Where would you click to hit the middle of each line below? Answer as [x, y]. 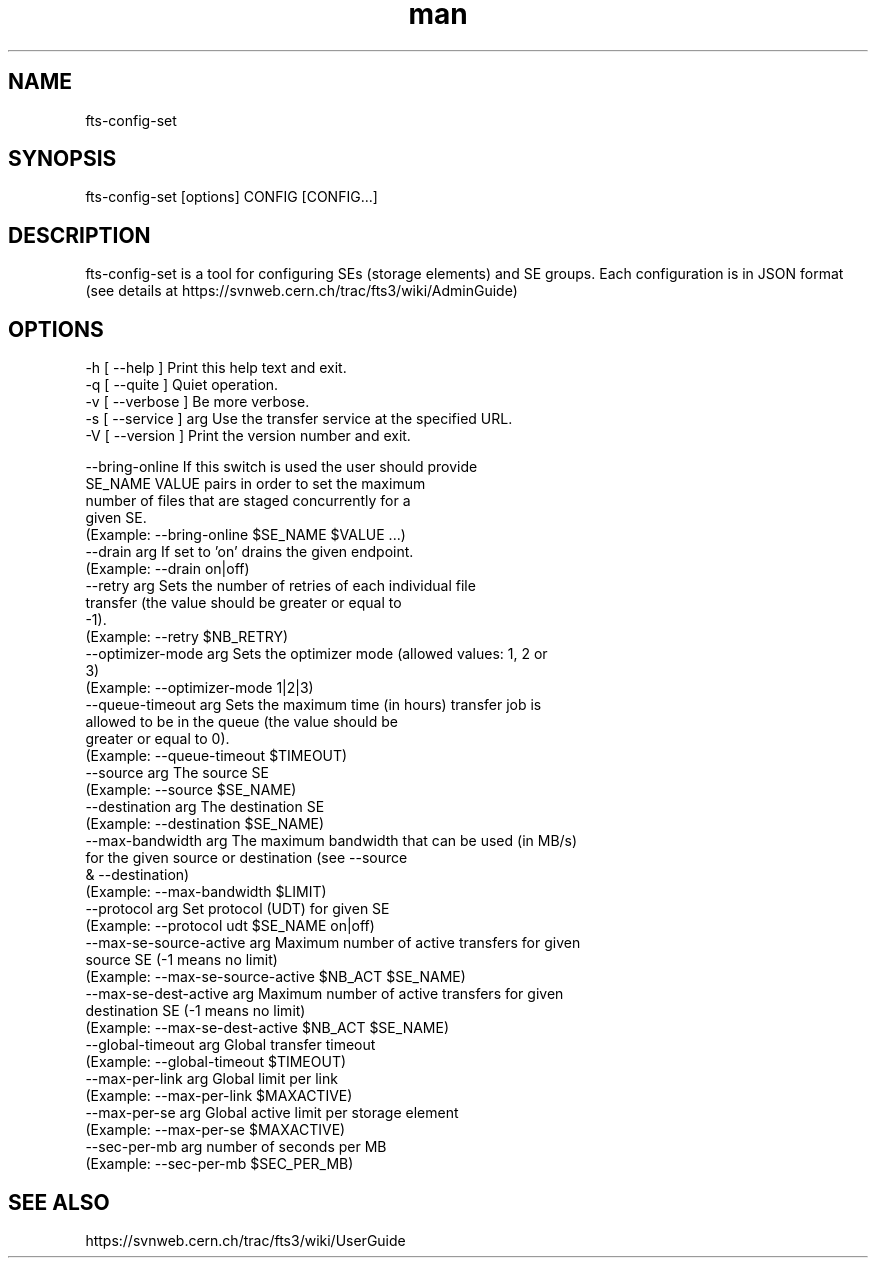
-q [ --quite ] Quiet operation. [182, 385]
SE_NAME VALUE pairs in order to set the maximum [255, 484]
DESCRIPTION [79, 235]
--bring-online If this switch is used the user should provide [281, 467]
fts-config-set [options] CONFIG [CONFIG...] [231, 197]
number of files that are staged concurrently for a [248, 501]
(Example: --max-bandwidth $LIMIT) [206, 892]
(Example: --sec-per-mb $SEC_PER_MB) [219, 1164]
